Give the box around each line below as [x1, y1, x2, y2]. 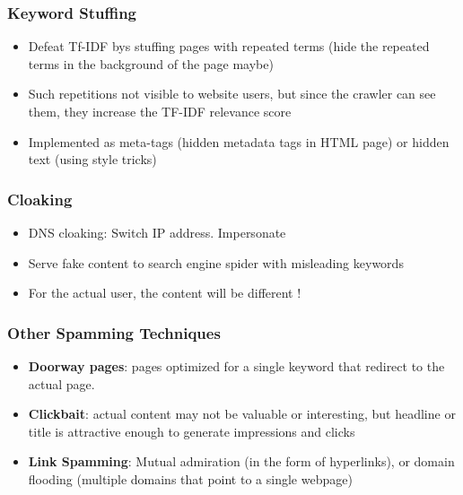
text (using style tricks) [28, 150, 157, 169]
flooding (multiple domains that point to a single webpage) [28, 469, 353, 488]
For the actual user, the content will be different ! [28, 283, 301, 302]
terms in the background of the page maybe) [28, 54, 274, 73]
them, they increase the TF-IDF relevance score [28, 102, 292, 120]
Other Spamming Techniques [7, 321, 221, 343]
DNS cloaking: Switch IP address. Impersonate [28, 223, 286, 241]
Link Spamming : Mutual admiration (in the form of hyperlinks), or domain [28, 452, 455, 471]
